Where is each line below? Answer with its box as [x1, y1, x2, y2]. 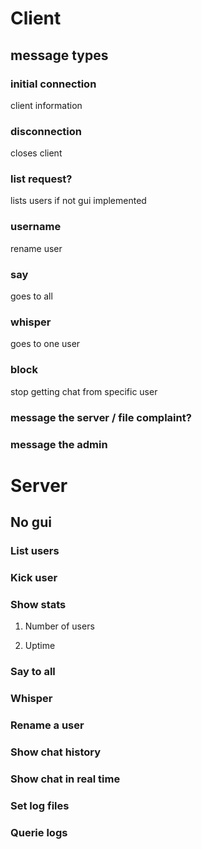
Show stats [10, 597, 67, 611]
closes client [10, 147, 63, 159]
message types [10, 47, 109, 64]
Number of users [24, 620, 95, 632]
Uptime [24, 640, 56, 652]
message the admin [10, 437, 108, 451]
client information [10, 99, 83, 111]
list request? [10, 172, 73, 186]
